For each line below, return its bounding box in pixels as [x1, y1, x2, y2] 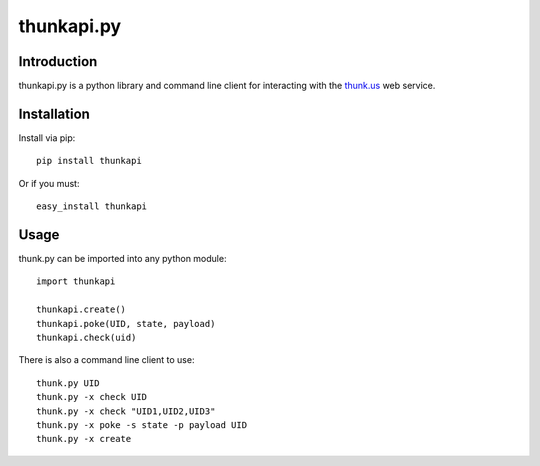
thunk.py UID [36, 377, 100, 389]
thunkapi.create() [36, 304, 127, 315]
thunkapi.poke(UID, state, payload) [36, 318, 216, 329]
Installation [18, 105, 90, 122]
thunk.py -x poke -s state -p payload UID [36, 419, 248, 430]
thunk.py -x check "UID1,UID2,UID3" [36, 405, 216, 417]
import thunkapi [36, 276, 116, 287]
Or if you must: [18, 177, 80, 189]
